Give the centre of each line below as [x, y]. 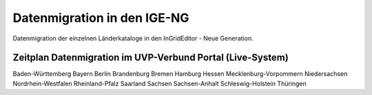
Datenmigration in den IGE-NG [101, 18]
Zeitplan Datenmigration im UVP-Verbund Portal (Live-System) [151, 58]
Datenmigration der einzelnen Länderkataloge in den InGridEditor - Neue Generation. [133, 38]
